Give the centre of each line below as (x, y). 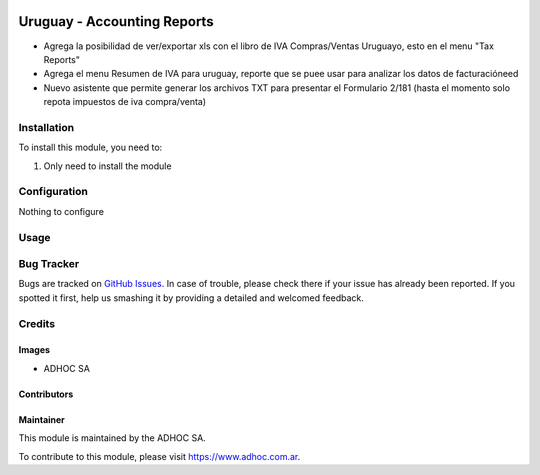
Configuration (53, 192)
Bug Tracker (49, 264)
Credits (36, 323)
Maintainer (41, 419)
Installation (46, 127)
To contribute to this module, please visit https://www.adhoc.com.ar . (159, 456)
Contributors (46, 394)
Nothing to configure (61, 211)
